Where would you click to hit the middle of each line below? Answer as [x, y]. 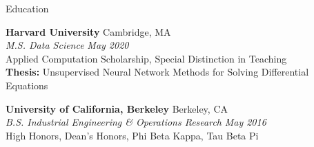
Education [27, 8]
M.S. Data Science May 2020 [67, 45]
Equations [27, 85]
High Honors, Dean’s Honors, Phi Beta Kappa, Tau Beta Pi [132, 135]
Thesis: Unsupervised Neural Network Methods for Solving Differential [157, 72]
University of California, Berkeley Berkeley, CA [117, 108]
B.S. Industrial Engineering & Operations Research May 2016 [136, 122]
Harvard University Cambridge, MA [88, 31]
